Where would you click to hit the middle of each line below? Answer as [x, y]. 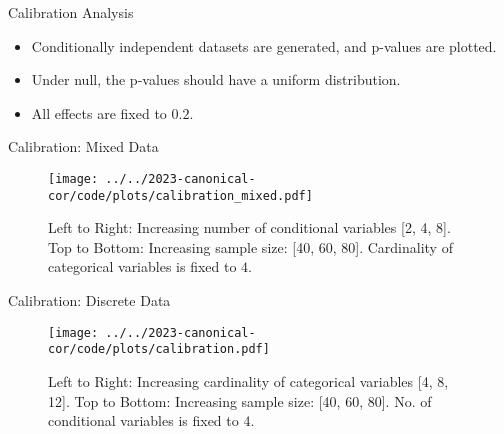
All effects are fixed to [99, 112]
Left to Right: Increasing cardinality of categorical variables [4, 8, [248, 380]
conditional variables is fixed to [143, 420]
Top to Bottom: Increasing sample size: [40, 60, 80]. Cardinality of [250, 246]
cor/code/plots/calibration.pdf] [159, 349]
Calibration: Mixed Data [83, 146]
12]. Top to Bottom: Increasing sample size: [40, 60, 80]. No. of [240, 400]
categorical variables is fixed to [142, 266]
